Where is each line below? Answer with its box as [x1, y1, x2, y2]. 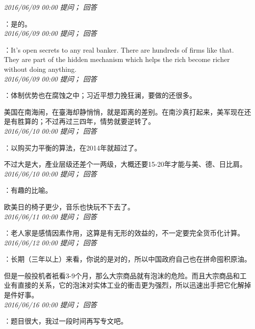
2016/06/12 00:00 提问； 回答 [4, 237, 97, 247]
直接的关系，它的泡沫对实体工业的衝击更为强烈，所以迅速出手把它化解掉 [17, 280, 251, 290]
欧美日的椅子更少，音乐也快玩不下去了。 [4, 201, 134, 211]
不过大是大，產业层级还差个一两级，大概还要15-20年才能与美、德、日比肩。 [4, 159, 247, 169]
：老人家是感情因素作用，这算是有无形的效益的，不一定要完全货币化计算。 [4, 228, 244, 238]
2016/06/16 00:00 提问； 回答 [4, 299, 97, 309]
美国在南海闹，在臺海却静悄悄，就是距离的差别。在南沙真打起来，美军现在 [4, 106, 244, 117]
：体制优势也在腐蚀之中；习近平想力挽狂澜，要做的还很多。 [4, 90, 196, 100]
